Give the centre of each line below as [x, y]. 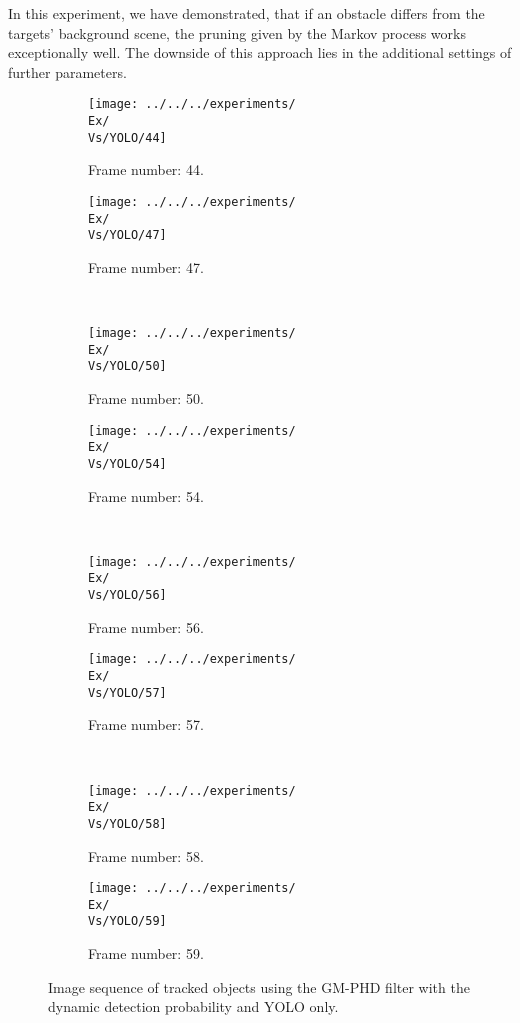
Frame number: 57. [146, 724]
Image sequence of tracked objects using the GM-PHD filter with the [259, 986]
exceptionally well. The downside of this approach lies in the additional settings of [260, 52]
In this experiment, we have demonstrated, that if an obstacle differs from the [246, 13]
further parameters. [67, 71]
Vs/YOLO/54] [127, 463]
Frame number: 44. [146, 169]
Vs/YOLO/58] [127, 823]
